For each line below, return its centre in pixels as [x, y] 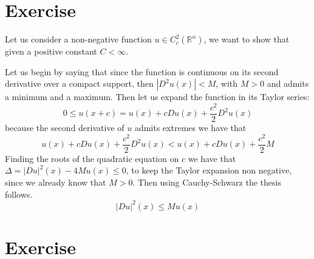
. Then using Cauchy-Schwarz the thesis [207, 182]
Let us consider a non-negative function [78, 39]
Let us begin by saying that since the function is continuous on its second [142, 71]
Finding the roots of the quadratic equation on [92, 158]
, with [227, 83]
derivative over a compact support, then [79, 83]
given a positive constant [51, 51]
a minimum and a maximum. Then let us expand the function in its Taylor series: [157, 97]
